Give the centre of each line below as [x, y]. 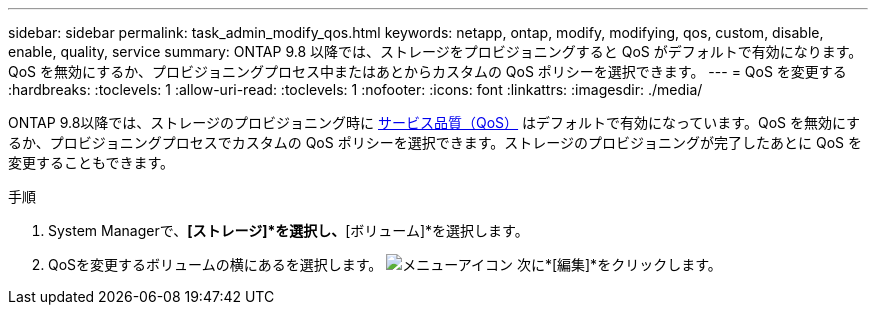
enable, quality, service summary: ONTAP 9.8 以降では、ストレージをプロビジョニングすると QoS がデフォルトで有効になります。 [435, 51]
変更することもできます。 [91, 162]
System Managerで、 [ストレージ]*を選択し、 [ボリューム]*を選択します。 [288, 230]
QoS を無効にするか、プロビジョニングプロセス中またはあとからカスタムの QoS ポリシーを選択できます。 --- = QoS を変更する [427, 71]
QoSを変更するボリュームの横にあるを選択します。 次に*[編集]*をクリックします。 [385, 264]
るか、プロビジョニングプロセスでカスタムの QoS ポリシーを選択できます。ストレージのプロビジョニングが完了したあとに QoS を [435, 142]
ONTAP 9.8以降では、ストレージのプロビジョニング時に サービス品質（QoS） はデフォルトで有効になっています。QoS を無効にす [434, 122]
